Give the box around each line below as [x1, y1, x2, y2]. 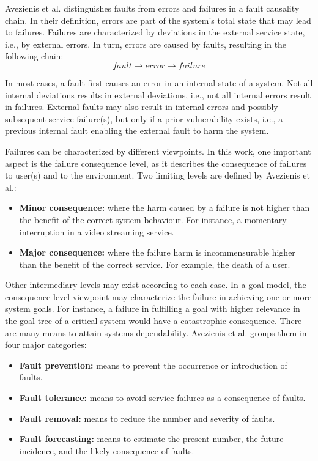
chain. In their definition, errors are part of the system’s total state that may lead [5, 13, 311, 26]
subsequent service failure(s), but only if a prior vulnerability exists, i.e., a [5, 112, 283, 125]
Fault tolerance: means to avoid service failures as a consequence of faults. [19, 391, 306, 404]
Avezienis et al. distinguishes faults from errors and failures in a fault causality [5, 2, 300, 14]
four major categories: [5, 338, 87, 351]
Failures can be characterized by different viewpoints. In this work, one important [5, 144, 311, 157]
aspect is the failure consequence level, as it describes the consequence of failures [5, 157, 307, 169]
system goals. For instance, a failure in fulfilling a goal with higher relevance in [5, 302, 300, 315]
